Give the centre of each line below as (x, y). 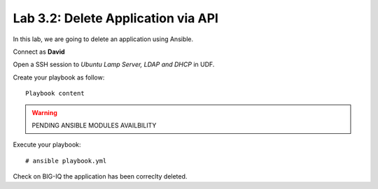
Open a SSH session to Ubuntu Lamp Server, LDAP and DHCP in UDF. (114, 65)
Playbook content (55, 93)
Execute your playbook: (47, 145)
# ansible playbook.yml (66, 161)
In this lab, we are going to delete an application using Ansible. (103, 39)
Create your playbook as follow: (59, 77)
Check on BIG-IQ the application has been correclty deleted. (100, 176)
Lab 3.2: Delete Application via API (115, 18)
